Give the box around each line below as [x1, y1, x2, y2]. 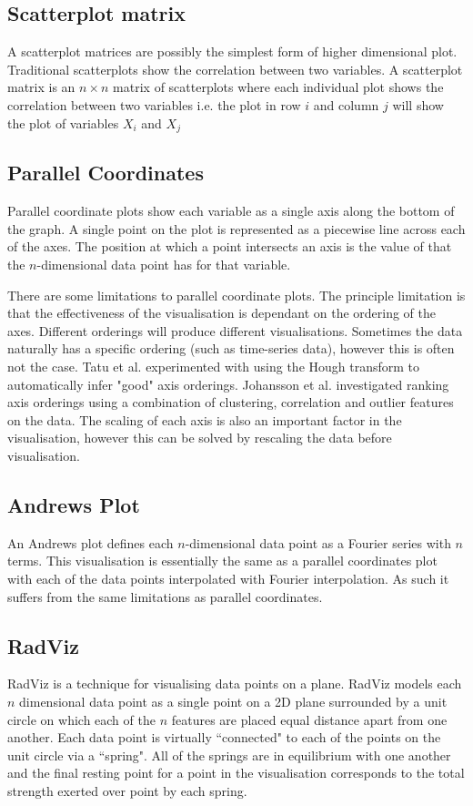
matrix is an [7, 77, 75, 97]
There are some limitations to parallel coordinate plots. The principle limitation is [7, 285, 466, 304]
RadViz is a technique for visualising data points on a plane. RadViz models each [7, 674, 462, 693]
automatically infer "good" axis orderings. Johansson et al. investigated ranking [7, 374, 449, 393]
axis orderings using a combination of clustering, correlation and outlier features [7, 393, 454, 412]
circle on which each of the [7, 709, 156, 729]
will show [392, 95, 444, 114]
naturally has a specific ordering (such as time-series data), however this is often [7, 339, 455, 358]
